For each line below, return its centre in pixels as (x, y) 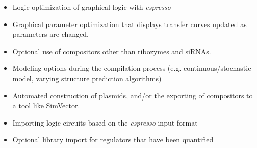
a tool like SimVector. (46, 105)
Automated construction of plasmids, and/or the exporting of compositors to (133, 95)
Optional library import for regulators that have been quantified (113, 140)
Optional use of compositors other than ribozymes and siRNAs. (112, 51)
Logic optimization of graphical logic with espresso (92, 7)
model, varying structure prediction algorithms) (87, 78)
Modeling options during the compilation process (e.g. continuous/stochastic (132, 68)
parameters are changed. (50, 34)
